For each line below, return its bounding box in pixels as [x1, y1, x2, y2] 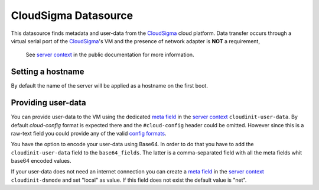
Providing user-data [11, 98, 87, 108]
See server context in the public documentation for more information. [25, 51, 194, 59]
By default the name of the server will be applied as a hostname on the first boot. [11, 82, 208, 89]
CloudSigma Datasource [11, 9, 133, 22]
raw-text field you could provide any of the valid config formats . [11, 130, 167, 137]
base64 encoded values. [11, 157, 71, 165]
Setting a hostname [11, 67, 84, 77]
